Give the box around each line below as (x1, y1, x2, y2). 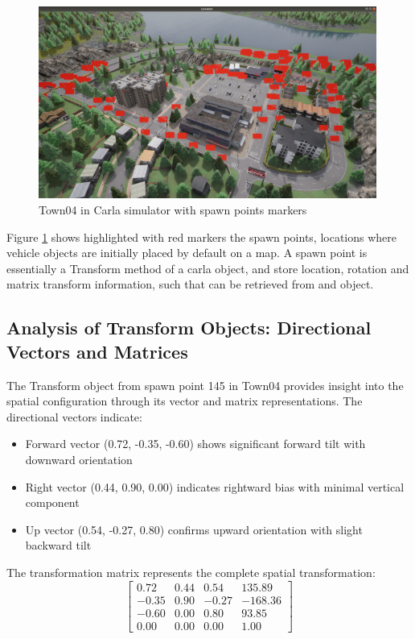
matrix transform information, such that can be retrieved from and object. (6, 276, 374, 293)
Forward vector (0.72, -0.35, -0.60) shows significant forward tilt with (25, 435, 366, 452)
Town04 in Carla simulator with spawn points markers (39, 201, 307, 218)
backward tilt (25, 537, 92, 554)
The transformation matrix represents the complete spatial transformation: (6, 563, 376, 580)
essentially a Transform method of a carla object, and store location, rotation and (6, 259, 409, 276)
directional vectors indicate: (6, 408, 142, 425)
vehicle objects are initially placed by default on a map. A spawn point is (6, 244, 368, 261)
